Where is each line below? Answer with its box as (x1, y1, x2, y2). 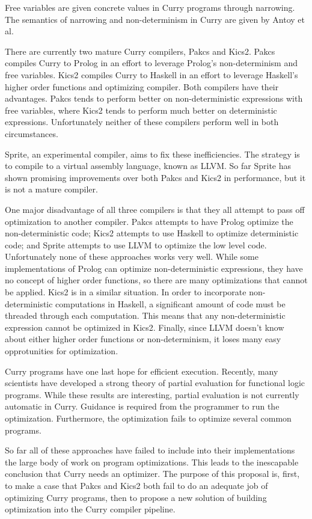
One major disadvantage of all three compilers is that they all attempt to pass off (5, 203, 305, 215)
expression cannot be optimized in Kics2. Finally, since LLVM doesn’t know (5, 321, 284, 333)
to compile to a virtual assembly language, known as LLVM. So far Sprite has (5, 159, 292, 172)
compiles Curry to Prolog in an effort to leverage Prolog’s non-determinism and (5, 57, 298, 69)
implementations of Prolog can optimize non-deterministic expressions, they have (5, 262, 303, 274)
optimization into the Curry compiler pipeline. (5, 503, 176, 515)
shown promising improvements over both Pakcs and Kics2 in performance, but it (5, 171, 306, 183)
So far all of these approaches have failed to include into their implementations (5, 444, 295, 456)
